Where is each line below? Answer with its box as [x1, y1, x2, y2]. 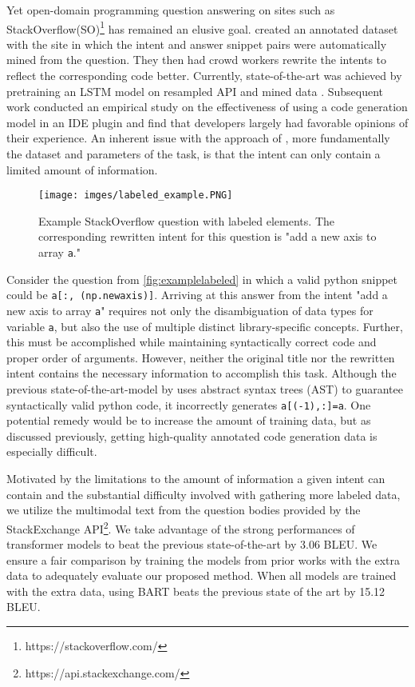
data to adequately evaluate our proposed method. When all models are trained [6, 567, 397, 584]
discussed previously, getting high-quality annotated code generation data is [6, 427, 377, 444]
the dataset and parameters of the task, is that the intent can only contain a [6, 146, 381, 162]
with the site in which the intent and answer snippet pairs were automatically [6, 35, 387, 52]
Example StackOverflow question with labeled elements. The [38, 212, 334, 229]
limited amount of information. [6, 161, 158, 178]
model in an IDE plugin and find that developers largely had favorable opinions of [6, 114, 409, 130]
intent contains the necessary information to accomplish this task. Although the [6, 365, 397, 381]
